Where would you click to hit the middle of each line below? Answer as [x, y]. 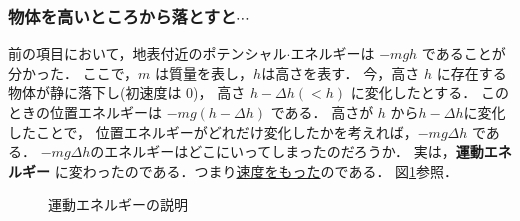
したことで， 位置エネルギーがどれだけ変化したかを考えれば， [213, 131]
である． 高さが [322, 112]
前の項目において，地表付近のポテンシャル [147, 53]
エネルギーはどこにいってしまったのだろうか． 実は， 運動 [294, 151]
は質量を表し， [204, 72]
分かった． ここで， [73, 72]
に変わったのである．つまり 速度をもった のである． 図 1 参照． [256, 170]
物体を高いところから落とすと [122, 15]
